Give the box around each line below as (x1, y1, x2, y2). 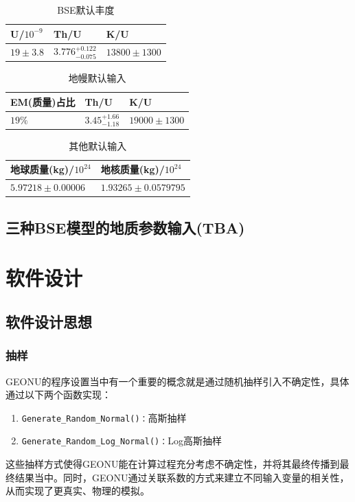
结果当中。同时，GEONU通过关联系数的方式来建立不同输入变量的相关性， (14, 470, 350, 484)
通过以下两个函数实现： (5, 387, 111, 402)
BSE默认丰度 (57, 3, 115, 16)
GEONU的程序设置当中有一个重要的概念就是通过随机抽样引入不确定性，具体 (5, 374, 350, 388)
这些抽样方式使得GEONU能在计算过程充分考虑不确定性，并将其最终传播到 (5, 457, 340, 471)
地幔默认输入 (68, 71, 126, 85)
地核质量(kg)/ (100, 162, 165, 176)
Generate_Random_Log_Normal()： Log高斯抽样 (21, 433, 222, 448)
